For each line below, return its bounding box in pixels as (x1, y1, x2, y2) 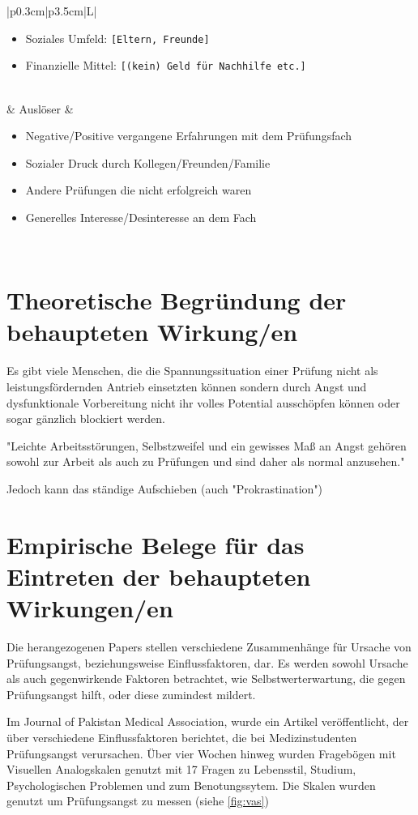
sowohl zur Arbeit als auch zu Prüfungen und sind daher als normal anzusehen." (6, 453, 405, 470)
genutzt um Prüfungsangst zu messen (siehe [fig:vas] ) (6, 792, 269, 809)
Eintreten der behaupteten (6, 559, 311, 592)
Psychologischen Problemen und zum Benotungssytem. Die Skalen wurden (6, 776, 376, 793)
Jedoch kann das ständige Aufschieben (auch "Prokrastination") (6, 480, 323, 497)
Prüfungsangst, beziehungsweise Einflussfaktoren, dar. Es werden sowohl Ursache (6, 654, 408, 671)
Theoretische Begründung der (6, 284, 347, 317)
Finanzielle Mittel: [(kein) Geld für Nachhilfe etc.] (25, 57, 306, 74)
